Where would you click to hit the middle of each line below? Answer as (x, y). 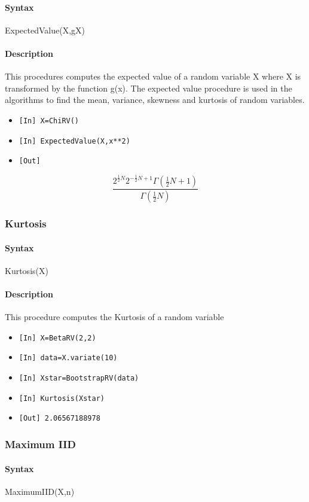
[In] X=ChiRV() (49, 121)
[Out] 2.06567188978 (59, 419)
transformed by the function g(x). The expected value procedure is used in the (149, 88)
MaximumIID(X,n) (40, 491)
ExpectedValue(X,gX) (45, 30)
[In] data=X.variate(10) (68, 358)
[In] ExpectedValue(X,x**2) (74, 141)
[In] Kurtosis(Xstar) (62, 398)
